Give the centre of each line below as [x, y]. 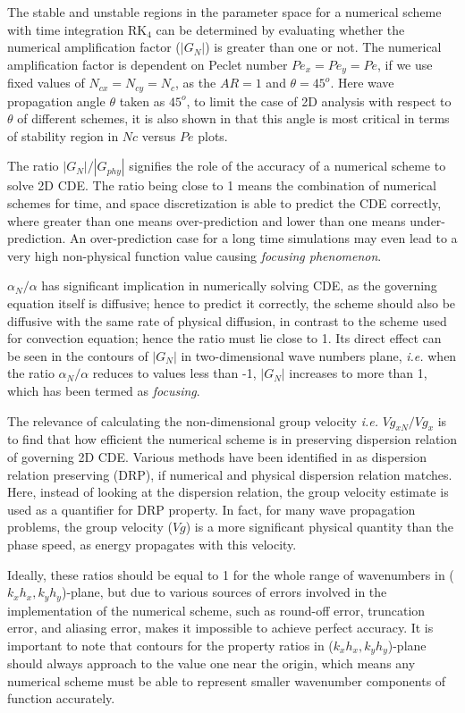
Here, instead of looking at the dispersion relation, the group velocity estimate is [228, 492]
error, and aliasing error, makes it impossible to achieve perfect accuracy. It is [220, 628]
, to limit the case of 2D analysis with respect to [319, 101]
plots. [213, 135]
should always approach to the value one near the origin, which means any [211, 663]
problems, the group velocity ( [90, 527]
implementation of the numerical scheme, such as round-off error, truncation [216, 610]
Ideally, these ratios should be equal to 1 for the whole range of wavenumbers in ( [231, 574]
